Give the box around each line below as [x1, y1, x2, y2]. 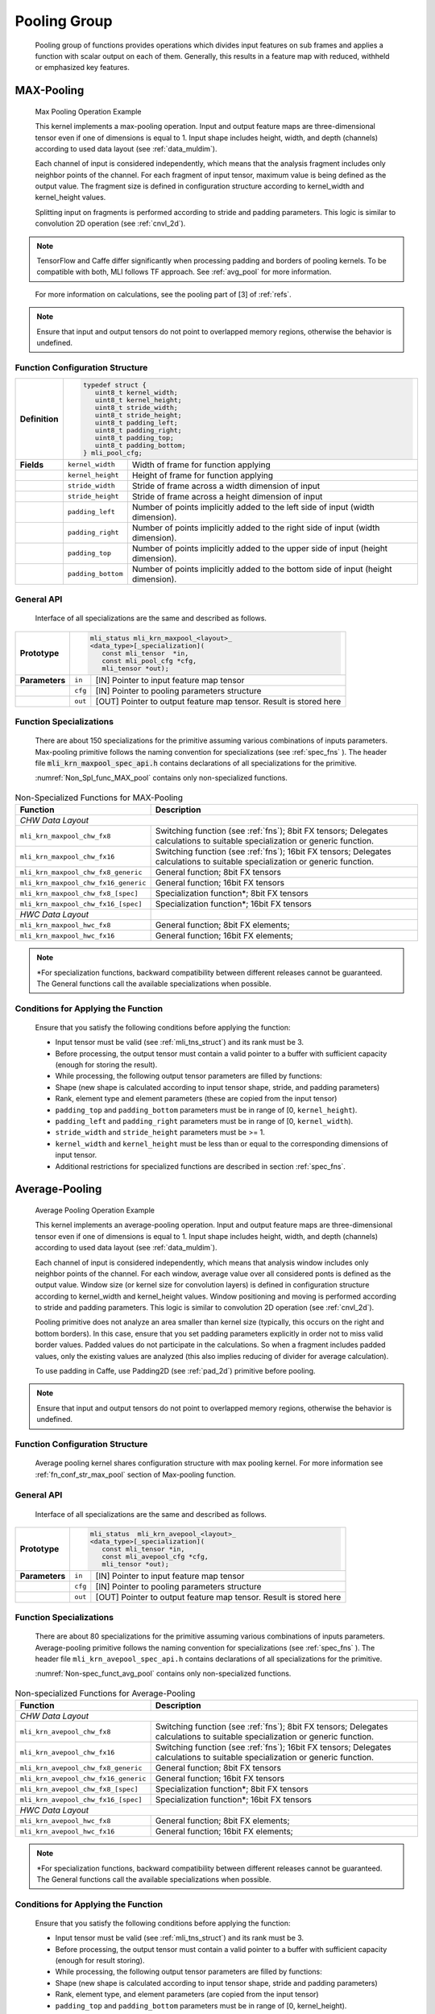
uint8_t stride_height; [94, 411, 182, 420]
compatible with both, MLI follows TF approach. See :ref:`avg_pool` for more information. [36, 267, 332, 277]
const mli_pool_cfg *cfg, [101, 657, 197, 665]
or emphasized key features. [35, 63, 130, 73]
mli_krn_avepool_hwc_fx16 [19, 1827, 115, 1836]
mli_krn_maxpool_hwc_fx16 [19, 931, 115, 940]
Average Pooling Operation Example [35, 1205, 155, 1215]
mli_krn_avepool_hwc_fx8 [19, 1817, 111, 1825]
